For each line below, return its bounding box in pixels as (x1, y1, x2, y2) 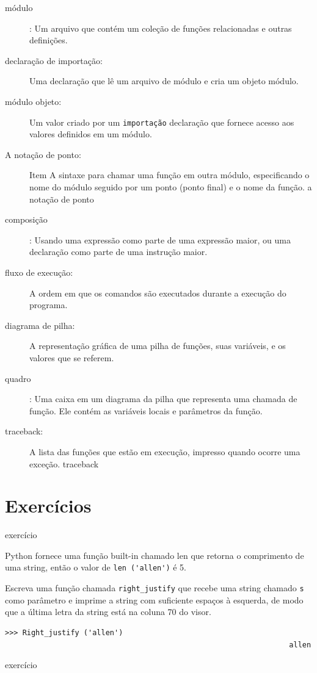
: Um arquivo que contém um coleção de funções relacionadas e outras (29, 21, 292, 34)
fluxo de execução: (5, 265, 73, 278)
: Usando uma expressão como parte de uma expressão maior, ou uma (29, 233, 291, 246)
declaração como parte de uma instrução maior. (29, 245, 208, 258)
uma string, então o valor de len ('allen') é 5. (5, 561, 186, 574)
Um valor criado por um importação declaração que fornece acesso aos (29, 115, 294, 128)
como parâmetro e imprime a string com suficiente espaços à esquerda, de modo (5, 593, 304, 606)
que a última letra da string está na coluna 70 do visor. (5, 605, 211, 618)
